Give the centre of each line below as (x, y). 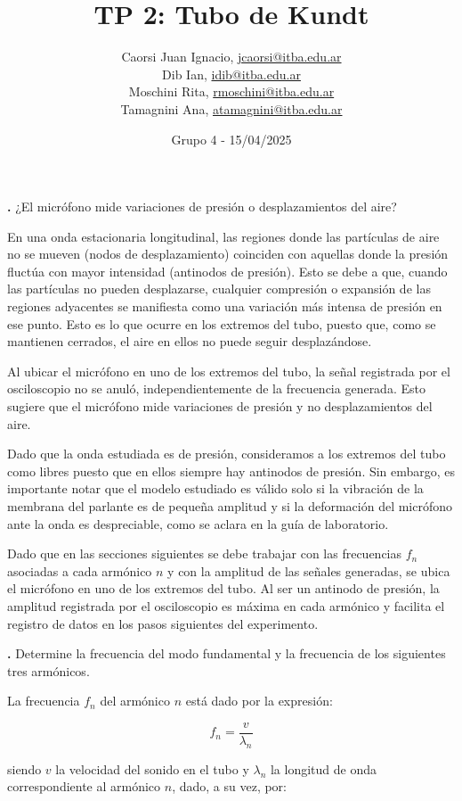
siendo (24, 768)
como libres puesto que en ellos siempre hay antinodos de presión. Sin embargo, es (231, 471)
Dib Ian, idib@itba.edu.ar (231, 74)
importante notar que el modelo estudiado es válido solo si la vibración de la (215, 488)
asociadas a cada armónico (80, 570)
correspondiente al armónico (84, 786)
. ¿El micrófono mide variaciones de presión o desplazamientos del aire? (202, 206)
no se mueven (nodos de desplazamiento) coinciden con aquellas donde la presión (228, 254)
